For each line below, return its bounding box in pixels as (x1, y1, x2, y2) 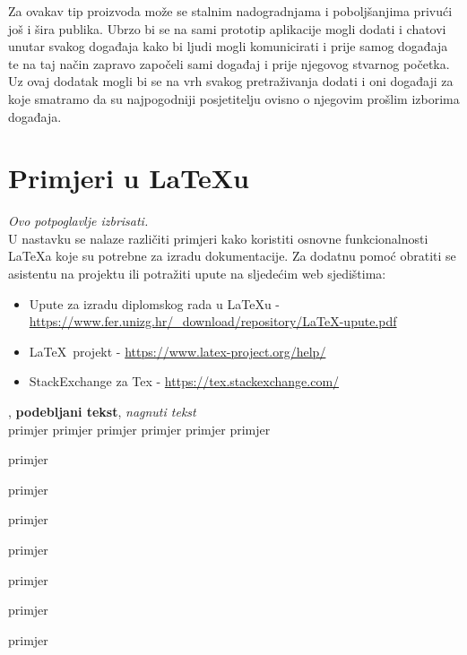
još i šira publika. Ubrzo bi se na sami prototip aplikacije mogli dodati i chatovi (8, 19, 446, 38)
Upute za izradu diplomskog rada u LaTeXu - (29, 294, 280, 313)
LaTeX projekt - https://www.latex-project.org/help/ (29, 341, 326, 360)
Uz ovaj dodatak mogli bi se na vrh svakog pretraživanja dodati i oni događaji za (8, 72, 454, 90)
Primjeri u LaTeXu (8, 159, 249, 196)
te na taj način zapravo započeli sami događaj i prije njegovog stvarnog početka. (8, 54, 450, 73)
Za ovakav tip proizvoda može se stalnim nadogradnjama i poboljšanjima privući (8, 2, 453, 20)
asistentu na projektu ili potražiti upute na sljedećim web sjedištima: (8, 264, 386, 283)
